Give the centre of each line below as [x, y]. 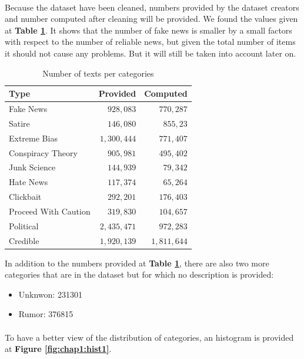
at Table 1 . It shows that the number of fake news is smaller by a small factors [148, 30]
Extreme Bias [33, 138]
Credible [24, 240]
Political [24, 225]
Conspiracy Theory [43, 152]
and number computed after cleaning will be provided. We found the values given [151, 19]
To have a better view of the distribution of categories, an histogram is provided [149, 337]
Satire [19, 123]
